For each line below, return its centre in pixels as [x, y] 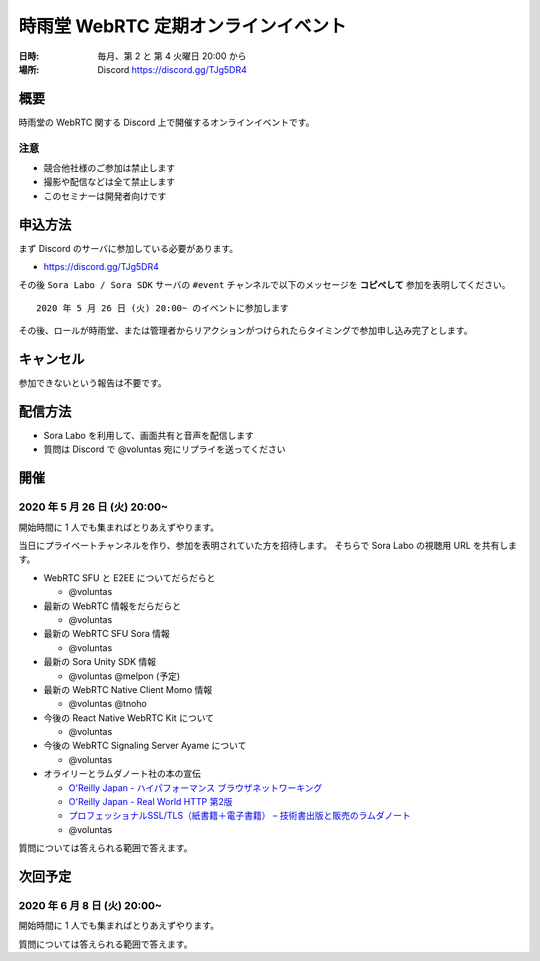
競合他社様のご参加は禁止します [109, 167]
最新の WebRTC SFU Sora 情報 [106, 634]
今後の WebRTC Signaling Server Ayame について [145, 746]
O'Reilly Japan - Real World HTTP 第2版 [150, 802]
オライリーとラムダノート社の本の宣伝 [122, 774]
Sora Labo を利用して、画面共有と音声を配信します [149, 436]
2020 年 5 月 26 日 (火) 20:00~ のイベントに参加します [162, 308]
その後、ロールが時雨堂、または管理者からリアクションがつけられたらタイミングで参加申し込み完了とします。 [245, 331]
